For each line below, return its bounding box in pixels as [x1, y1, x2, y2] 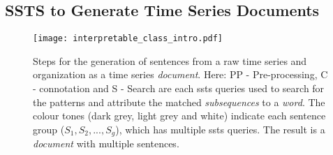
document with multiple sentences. [33, 136, 179, 151]
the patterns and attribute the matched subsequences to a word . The [33, 94, 325, 109]
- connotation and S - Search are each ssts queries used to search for [33, 81, 325, 96]
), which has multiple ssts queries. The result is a [115, 121, 325, 136]
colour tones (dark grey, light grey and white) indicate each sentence [33, 108, 326, 123]
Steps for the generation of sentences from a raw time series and [33, 53, 307, 68]
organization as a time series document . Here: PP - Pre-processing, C [33, 67, 328, 82]
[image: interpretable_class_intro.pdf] [33, 34, 223, 44]
